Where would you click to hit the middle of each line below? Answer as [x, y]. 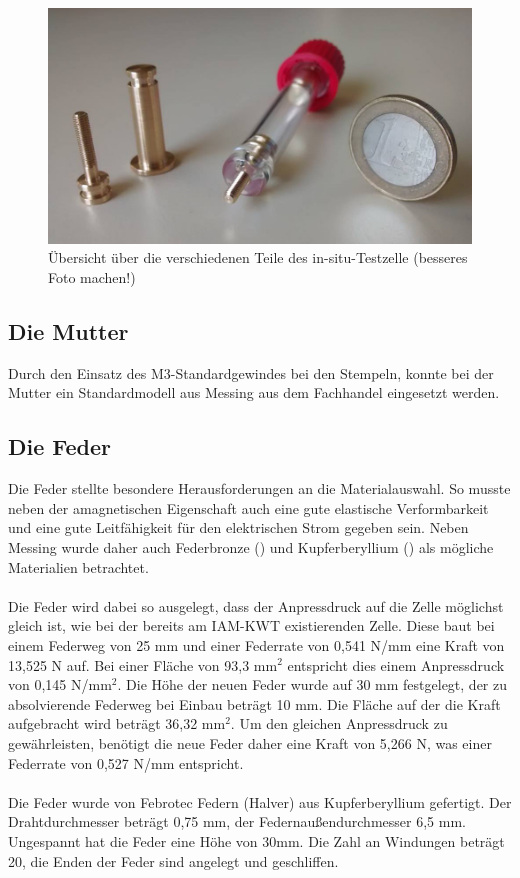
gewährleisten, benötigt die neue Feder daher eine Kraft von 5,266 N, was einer [250, 742]
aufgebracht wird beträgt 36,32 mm [117, 723]
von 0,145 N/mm [60, 684]
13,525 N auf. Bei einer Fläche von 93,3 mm [143, 664]
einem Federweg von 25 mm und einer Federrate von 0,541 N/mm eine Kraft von [256, 644]
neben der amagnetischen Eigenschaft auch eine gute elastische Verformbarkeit [248, 507]
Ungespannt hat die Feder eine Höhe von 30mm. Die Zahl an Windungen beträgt [256, 840]
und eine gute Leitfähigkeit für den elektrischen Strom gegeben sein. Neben [238, 527]
